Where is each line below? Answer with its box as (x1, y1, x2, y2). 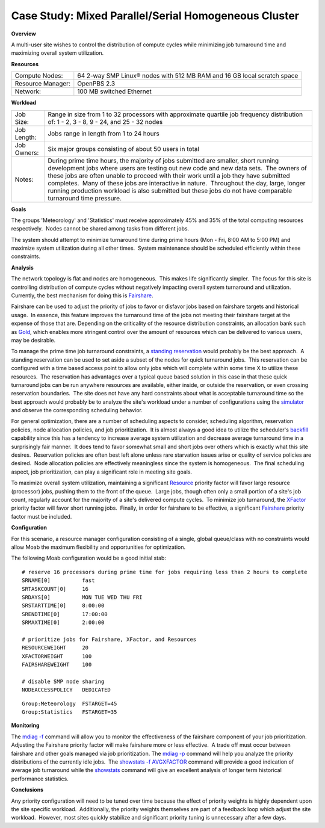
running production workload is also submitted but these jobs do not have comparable (48, 187, 292, 195)
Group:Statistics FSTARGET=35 (22, 708, 117, 715)
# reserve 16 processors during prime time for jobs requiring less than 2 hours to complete (22, 569, 308, 575)
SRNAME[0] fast (22, 577, 95, 584)
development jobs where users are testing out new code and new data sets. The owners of (48, 164, 307, 172)
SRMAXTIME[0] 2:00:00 (22, 619, 105, 626)
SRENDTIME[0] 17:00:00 (22, 611, 108, 617)
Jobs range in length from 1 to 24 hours (48, 129, 159, 138)
